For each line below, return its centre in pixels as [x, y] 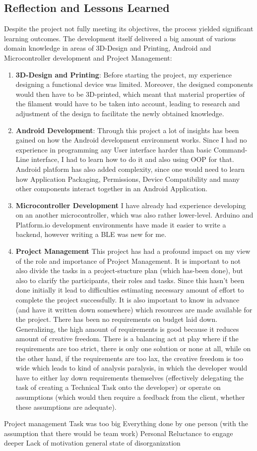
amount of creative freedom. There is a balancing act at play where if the [127, 338]
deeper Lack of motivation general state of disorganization [92, 443]
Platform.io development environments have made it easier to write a [121, 224]
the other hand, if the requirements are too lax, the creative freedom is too [129, 358]
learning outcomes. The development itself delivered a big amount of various [120, 38]
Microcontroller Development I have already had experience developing [131, 205]
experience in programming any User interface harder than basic [114, 149]
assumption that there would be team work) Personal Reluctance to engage [119, 433]
